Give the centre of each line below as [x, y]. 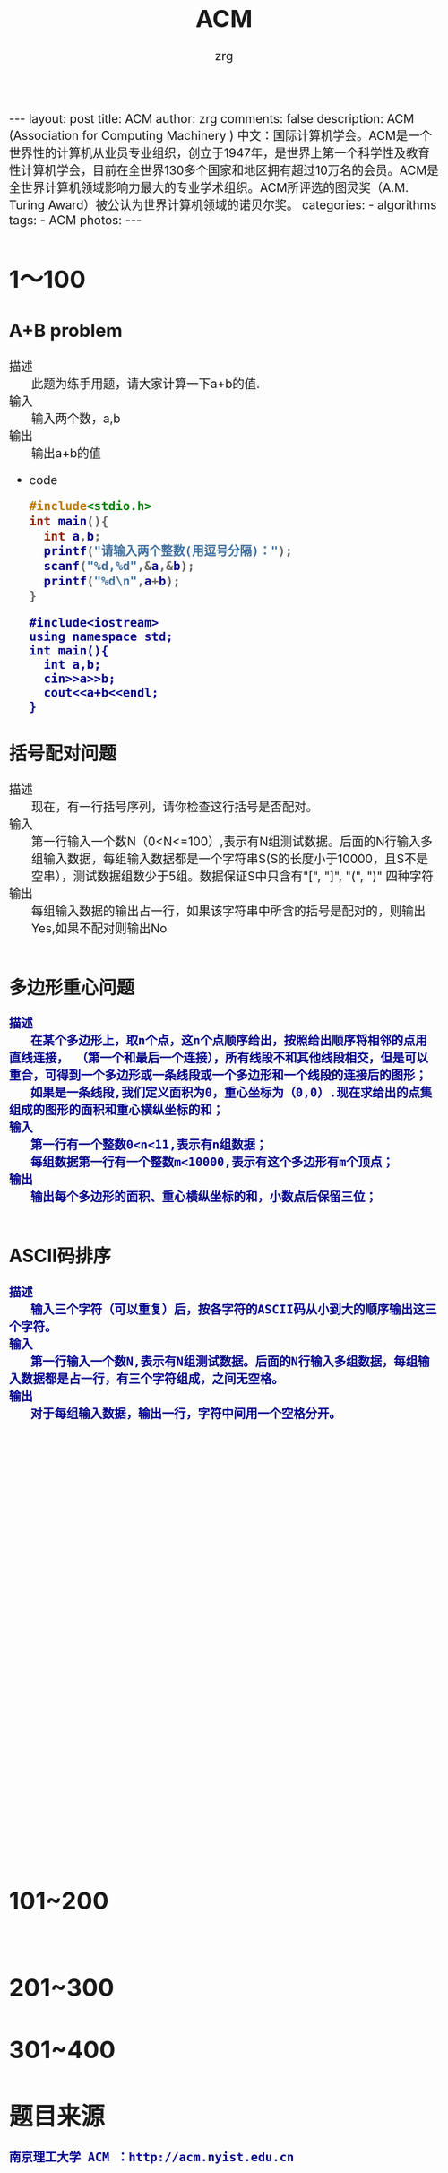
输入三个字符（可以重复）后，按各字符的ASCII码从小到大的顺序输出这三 [233, 1309]
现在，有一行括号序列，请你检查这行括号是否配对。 [175, 806]
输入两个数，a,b [76, 418]
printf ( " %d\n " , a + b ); [112, 580]
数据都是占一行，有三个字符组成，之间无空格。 [152, 1378]
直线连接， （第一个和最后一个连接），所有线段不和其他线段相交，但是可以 [219, 1058]
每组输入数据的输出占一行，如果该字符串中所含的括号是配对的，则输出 [228, 911]
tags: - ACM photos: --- [76, 220]
